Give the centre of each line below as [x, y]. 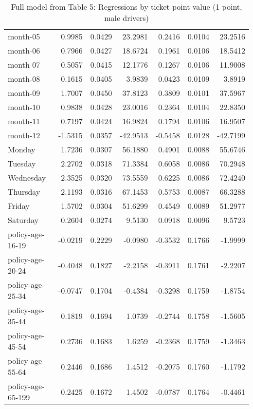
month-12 [24, 135]
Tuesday [22, 163]
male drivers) [126, 18]
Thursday [24, 192]
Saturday [23, 220]
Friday [19, 206]
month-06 [24, 50]
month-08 [24, 79]
